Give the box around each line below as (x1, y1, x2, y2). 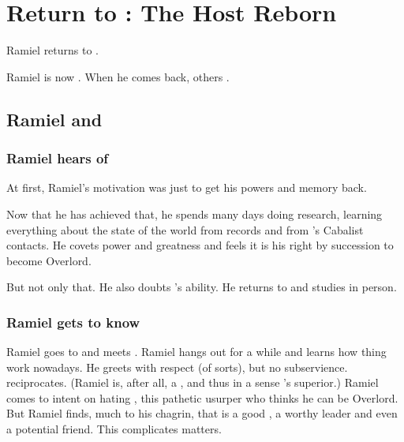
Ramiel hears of (6, 148, 109, 168)
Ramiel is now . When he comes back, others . (6, 68, 230, 84)
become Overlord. (6, 252, 92, 268)
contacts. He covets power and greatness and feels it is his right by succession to (6, 237, 394, 253)
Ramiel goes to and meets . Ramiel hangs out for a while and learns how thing (6, 343, 387, 360)
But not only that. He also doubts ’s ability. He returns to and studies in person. (6, 279, 397, 295)
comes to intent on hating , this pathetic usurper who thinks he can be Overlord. (6, 389, 398, 406)
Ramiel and (6, 107, 103, 131)
